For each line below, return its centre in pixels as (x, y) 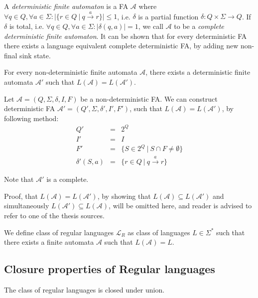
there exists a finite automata (49, 242)
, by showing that (124, 196)
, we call (151, 26)
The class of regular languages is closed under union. (84, 290)
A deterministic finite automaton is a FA (66, 6)
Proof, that (21, 196)
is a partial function (168, 16)
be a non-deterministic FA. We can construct (149, 98)
